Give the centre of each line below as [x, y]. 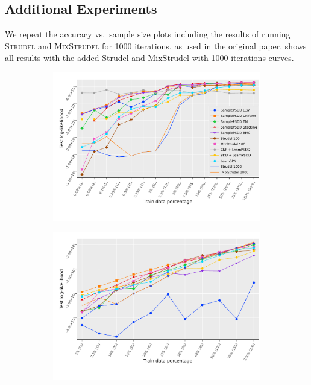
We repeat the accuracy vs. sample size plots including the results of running [148, 34]
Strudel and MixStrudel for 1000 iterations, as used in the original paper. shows [156, 46]
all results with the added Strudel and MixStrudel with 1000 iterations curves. [149, 58]
